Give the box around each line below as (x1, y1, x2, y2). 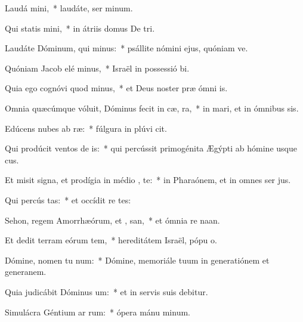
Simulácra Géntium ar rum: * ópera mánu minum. (5, 305, 190, 318)
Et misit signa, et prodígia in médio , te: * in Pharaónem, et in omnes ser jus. (5, 174, 291, 186)
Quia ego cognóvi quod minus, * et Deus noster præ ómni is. (5, 82, 228, 94)
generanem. (5, 265, 47, 278)
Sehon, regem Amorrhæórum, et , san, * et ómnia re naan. (5, 213, 220, 226)
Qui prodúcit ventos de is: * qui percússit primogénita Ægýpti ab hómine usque (5, 142, 297, 154)
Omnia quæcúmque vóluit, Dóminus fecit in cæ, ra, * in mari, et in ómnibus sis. (5, 101, 299, 114)
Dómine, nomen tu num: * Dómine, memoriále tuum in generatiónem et (5, 253, 270, 266)
